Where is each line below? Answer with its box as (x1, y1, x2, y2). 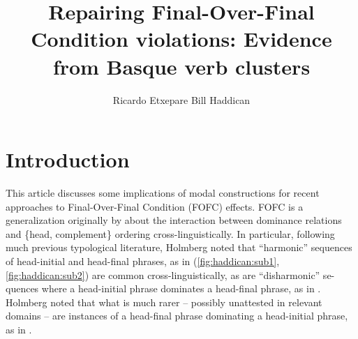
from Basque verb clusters (52, 52, 311, 80)
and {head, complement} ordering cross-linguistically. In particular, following (6, 226, 335, 241)
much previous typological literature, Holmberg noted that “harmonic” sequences (6, 240, 352, 255)
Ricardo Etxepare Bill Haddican (112, 92, 251, 107)
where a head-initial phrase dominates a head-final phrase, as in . (41, 281, 321, 296)
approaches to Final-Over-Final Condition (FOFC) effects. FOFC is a (6, 199, 304, 213)
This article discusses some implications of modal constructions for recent (6, 186, 320, 200)
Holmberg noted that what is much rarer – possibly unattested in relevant (6, 294, 322, 309)
